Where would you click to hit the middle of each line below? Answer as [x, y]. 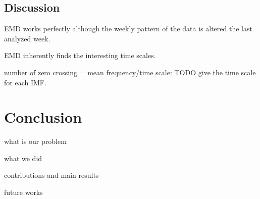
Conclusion [43, 117]
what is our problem [35, 141]
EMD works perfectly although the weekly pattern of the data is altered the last [128, 29]
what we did [23, 158]
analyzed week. [27, 38]
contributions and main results [51, 175]
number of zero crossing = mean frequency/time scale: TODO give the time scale [130, 72]
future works [23, 192]
